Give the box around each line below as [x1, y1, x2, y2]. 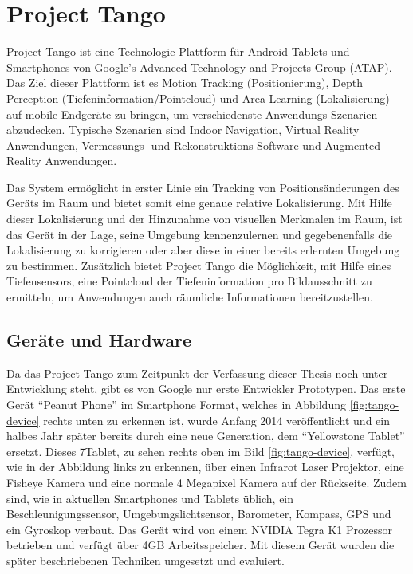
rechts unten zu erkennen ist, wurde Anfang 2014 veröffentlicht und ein [43, 411, 390, 428]
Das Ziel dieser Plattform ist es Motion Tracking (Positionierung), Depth [6, 74, 364, 91]
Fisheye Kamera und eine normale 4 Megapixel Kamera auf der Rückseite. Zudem [6, 474, 407, 490]
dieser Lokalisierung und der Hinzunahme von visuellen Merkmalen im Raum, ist [6, 210, 403, 227]
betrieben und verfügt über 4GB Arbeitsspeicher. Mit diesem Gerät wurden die [6, 537, 395, 553]
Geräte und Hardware [6, 328, 192, 352]
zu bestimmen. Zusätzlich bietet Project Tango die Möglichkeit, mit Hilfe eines [6, 257, 391, 273]
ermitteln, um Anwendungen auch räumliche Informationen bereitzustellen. [6, 289, 373, 305]
